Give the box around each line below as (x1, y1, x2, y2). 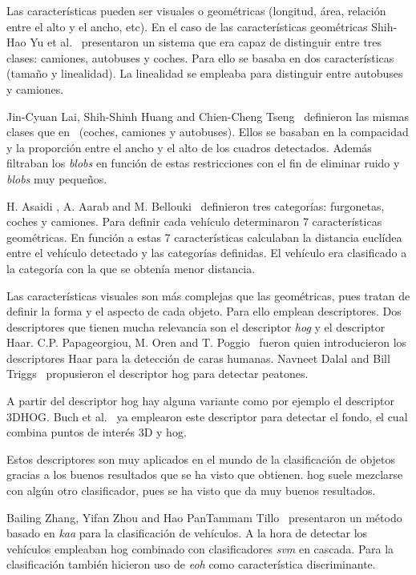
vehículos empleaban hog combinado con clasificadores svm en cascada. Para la (6, 540, 394, 557)
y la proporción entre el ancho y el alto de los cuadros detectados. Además (6, 139, 372, 155)
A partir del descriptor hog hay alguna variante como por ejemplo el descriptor (6, 392, 394, 409)
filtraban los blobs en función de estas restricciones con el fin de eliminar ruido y (6, 155, 400, 171)
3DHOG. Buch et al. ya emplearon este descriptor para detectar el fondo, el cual (6, 408, 408, 424)
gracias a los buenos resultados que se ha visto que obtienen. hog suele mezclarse (6, 466, 403, 483)
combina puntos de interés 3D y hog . (6, 424, 187, 440)
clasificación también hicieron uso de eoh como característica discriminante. (6, 556, 376, 573)
